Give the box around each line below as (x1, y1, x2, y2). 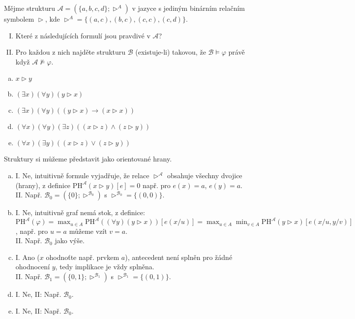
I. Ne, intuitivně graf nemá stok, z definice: (15, 207, 145, 218)
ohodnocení (15, 261, 50, 272)
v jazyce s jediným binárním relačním (132, 3, 245, 13)
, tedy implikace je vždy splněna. (55, 261, 154, 272)
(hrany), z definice (15, 180, 71, 190)
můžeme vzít (69, 225, 107, 236)
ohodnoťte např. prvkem (46, 252, 119, 262)
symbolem (4, 14, 34, 24)
